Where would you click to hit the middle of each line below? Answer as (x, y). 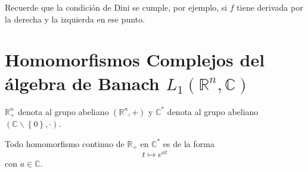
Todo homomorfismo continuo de (65, 143)
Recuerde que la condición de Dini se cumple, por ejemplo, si (116, 7)
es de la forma (189, 143)
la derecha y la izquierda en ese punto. (75, 19)
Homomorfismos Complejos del (135, 60)
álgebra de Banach (82, 83)
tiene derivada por (270, 7)
